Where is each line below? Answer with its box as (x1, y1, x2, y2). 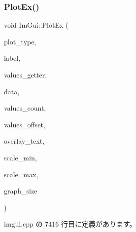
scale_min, (4, 152, 37, 162)
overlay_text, (4, 136, 45, 146)
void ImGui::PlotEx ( (4, 20, 68, 30)
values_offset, (4, 119, 45, 129)
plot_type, (4, 36, 36, 46)
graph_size (4, 186, 37, 196)
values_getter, (4, 70, 47, 79)
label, (4, 53, 21, 63)
